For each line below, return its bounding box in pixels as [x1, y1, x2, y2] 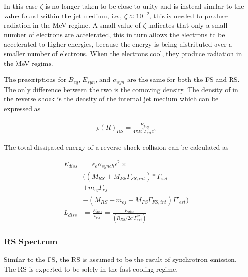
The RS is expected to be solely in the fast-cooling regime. [4, 263, 178, 274]
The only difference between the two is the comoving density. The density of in [4, 84, 238, 94]
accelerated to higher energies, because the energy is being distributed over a [4, 39, 232, 49]
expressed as [4, 103, 41, 113]
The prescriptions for [4, 74, 66, 84]
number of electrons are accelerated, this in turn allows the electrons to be [4, 29, 225, 39]
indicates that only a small [148, 20, 228, 30]
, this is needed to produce [149, 10, 229, 20]
